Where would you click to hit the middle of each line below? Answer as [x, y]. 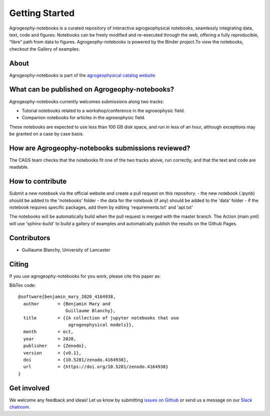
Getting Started [42, 13]
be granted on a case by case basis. [47, 134]
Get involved [29, 388]
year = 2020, [50, 339]
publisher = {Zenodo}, [55, 346]
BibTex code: [22, 285]
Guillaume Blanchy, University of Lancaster [66, 250]
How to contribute [38, 181]
